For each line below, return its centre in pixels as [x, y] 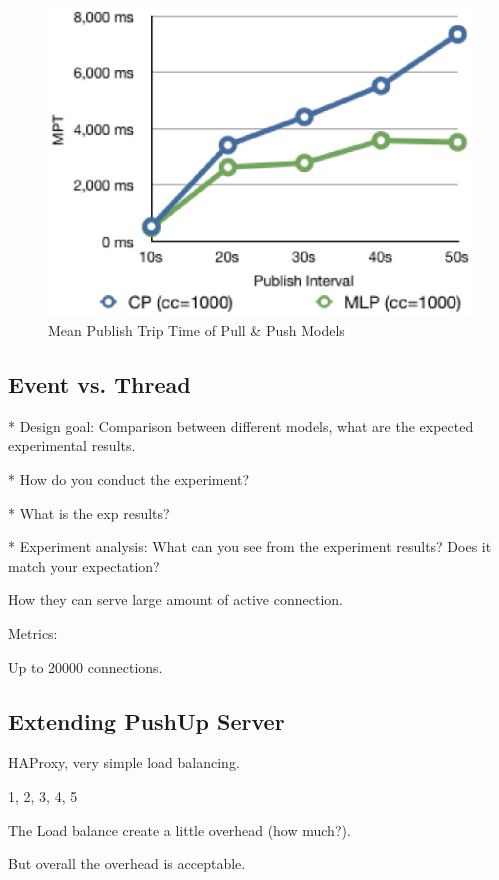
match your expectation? [84, 565]
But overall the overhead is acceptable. [127, 863]
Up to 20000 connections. [85, 666]
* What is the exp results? [89, 512]
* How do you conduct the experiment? [129, 479]
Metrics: [33, 632]
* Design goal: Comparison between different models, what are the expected [241, 425]
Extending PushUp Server [146, 720]
